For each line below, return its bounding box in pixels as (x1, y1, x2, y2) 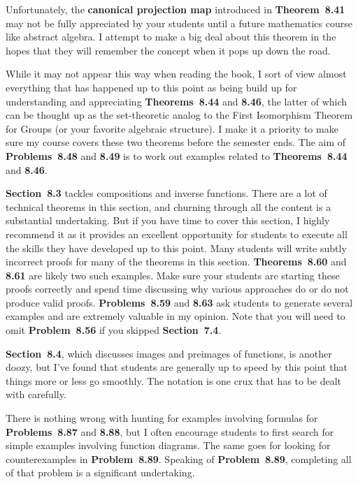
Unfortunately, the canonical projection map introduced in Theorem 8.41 (6, 2, 345, 16)
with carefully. (6, 387, 66, 402)
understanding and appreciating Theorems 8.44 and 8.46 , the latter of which (6, 94, 348, 108)
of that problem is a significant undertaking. (6, 465, 195, 480)
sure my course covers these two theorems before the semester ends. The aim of (6, 135, 346, 149)
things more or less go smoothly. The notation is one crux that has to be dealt (6, 373, 342, 388)
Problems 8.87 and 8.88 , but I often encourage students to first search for (6, 424, 334, 439)
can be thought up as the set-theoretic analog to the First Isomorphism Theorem (6, 108, 353, 122)
